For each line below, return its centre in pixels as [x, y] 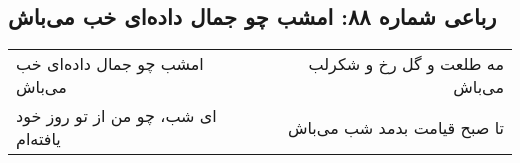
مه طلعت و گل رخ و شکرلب [406, 64]
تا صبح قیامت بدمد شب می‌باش [395, 127]
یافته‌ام [38, 139]
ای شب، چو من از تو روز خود [116, 116]
